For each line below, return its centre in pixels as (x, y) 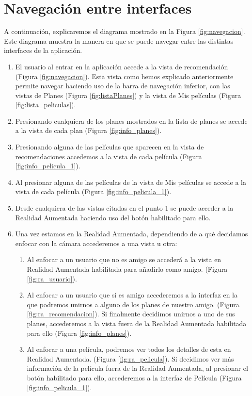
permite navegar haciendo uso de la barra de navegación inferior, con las (123, 86)
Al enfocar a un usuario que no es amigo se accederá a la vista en (124, 259)
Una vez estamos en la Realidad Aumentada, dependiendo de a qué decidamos (132, 234)
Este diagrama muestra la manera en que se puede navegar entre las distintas (119, 41)
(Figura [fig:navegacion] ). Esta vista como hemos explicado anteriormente (124, 76)
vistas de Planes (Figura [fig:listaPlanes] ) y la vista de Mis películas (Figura (128, 95)
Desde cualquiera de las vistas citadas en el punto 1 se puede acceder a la (124, 208)
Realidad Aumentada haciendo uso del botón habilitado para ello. (113, 217)
